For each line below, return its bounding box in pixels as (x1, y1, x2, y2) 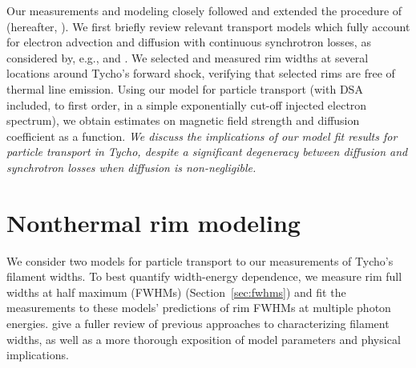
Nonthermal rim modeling (6, 206, 301, 238)
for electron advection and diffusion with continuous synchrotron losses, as (6, 34, 371, 50)
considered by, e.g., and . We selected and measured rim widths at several (6, 49, 369, 66)
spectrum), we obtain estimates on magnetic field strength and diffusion (6, 112, 360, 129)
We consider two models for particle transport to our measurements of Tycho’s (6, 252, 394, 269)
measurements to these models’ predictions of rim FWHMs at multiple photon (6, 299, 391, 316)
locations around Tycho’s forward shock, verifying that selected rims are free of (6, 65, 395, 82)
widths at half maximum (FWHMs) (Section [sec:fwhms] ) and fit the (6, 283, 346, 300)
